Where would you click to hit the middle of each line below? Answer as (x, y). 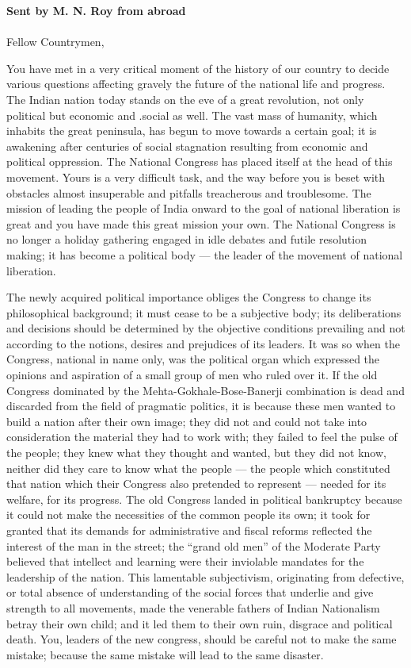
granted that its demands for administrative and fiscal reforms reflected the (189, 530)
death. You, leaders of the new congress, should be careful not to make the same (202, 639)
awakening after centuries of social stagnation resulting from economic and (187, 146)
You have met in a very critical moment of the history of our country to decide (198, 68)
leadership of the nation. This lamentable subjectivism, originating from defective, (205, 576)
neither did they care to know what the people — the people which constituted (198, 468)
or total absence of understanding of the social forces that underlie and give (190, 592)
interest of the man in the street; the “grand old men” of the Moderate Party (194, 545)
